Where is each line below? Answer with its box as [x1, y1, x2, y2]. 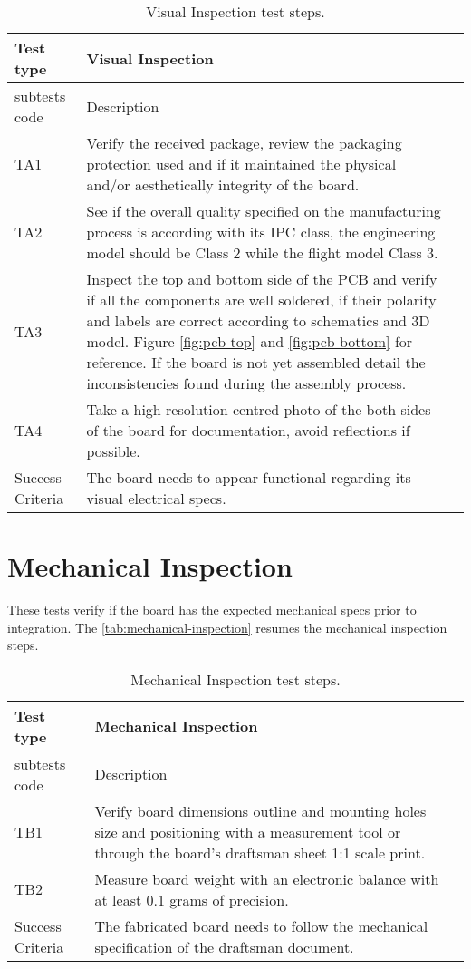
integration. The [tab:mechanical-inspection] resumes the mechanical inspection [7, 617, 447, 636]
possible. [86, 441, 140, 461]
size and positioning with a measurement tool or [94, 820, 401, 842]
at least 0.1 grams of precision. [94, 888, 289, 910]
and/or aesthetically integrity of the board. [86, 174, 360, 195]
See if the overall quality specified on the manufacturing [86, 200, 441, 221]
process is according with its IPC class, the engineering [86, 221, 436, 242]
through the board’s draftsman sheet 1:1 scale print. [94, 841, 426, 863]
